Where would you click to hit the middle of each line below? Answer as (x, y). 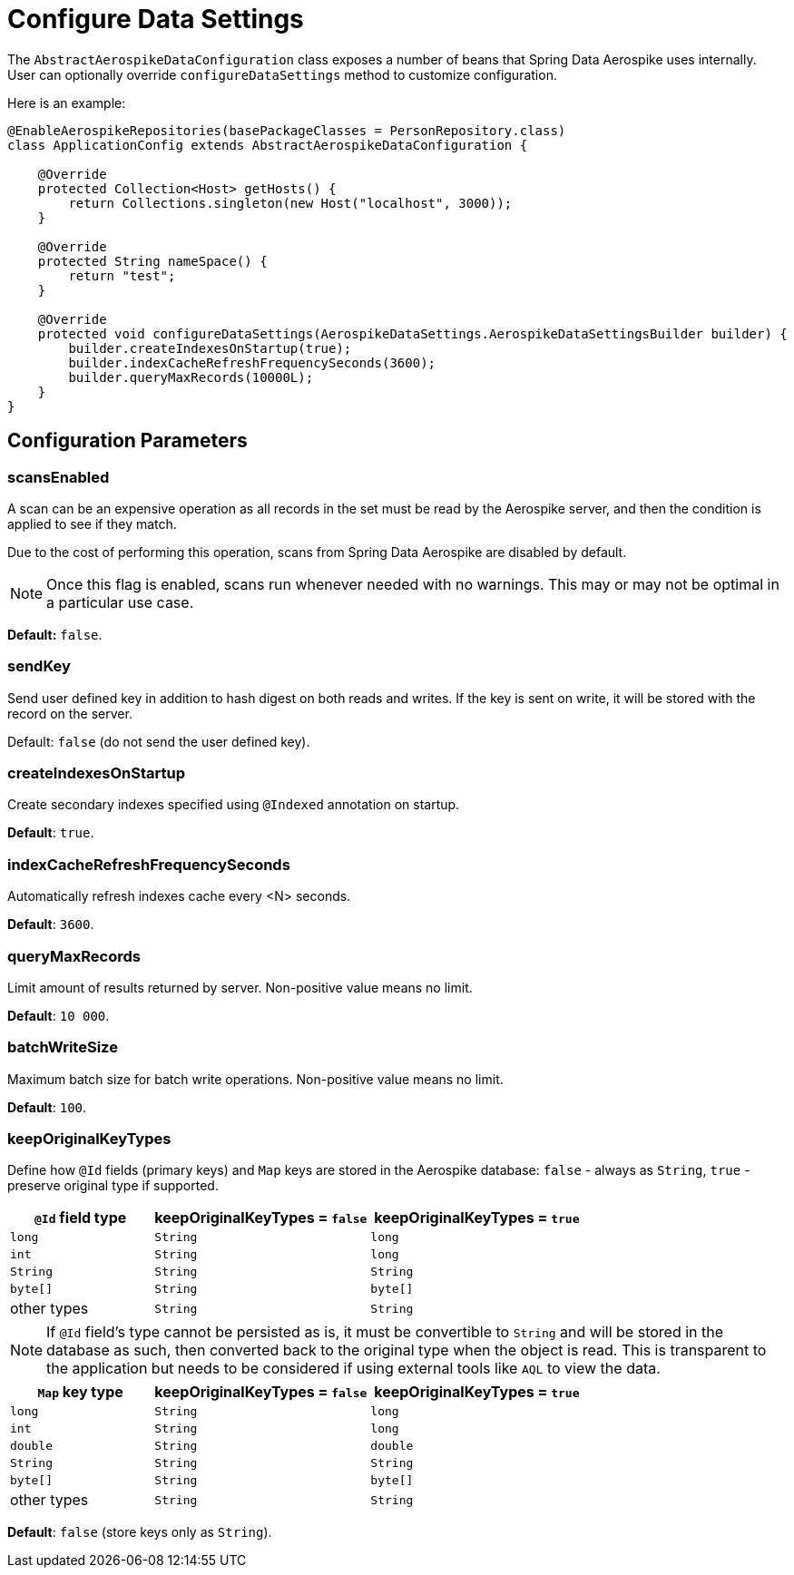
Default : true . (51, 833)
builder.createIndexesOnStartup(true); (210, 348)
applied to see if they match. (92, 523)
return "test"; (122, 275)
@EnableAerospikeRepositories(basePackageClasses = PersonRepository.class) (287, 130)
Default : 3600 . (51, 924)
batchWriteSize (63, 1047)
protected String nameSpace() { (152, 261)
